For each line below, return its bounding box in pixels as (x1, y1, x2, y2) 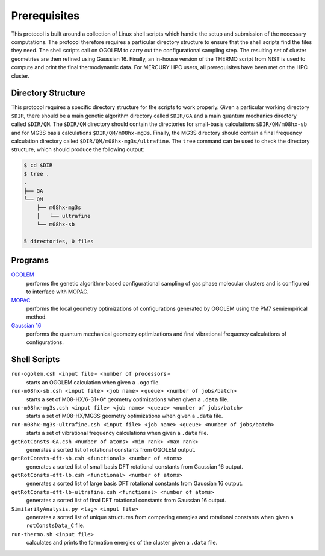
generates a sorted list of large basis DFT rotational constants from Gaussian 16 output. (26, 479, 243, 487)
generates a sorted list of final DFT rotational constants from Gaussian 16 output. (26, 497, 227, 504)
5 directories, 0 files (23, 238, 94, 245)
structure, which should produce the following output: (11, 146, 144, 153)
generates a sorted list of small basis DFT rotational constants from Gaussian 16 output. (26, 463, 243, 470)
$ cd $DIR (23, 162, 53, 169)
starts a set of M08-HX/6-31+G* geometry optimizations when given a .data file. (26, 395, 229, 403)
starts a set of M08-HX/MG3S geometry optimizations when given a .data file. (26, 413, 223, 420)
